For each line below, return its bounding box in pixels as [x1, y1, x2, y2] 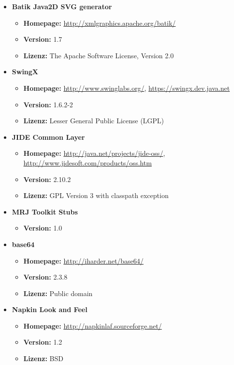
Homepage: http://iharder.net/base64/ [23, 255, 144, 265]
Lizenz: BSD [23, 353, 63, 364]
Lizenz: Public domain [23, 288, 93, 298]
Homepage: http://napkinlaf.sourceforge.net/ [23, 320, 162, 331]
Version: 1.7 [23, 34, 62, 44]
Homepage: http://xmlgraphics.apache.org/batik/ [23, 17, 176, 28]
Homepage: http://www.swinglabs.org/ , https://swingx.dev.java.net [23, 83, 230, 93]
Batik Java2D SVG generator [12, 1, 112, 11]
